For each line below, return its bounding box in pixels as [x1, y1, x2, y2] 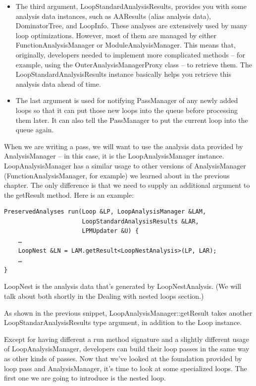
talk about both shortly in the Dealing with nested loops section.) [4, 291, 204, 301]
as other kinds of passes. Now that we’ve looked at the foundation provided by [4, 353, 242, 363]
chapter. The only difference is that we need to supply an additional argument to [4, 180, 250, 190]
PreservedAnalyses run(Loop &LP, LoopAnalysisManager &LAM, [4, 208, 206, 216]
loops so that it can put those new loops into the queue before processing [15, 105, 238, 115]
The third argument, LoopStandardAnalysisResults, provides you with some [15, 1, 247, 11]
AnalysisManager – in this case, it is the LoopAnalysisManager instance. [4, 151, 224, 161]
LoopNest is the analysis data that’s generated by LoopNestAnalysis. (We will [4, 281, 241, 291]
